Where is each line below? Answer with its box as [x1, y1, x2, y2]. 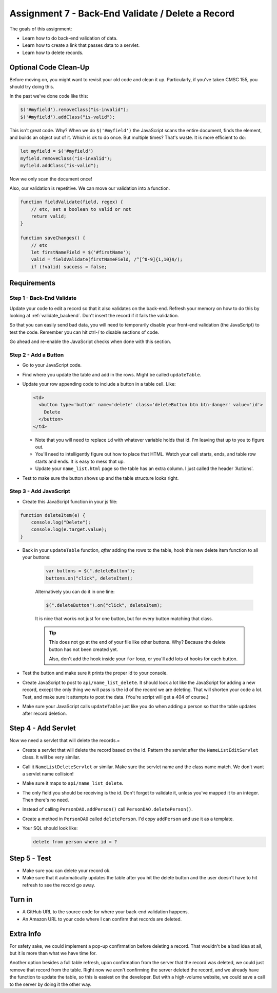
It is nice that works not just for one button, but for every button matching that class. [35, 615, 213, 622]
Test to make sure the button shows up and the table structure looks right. [22, 475, 179, 481]
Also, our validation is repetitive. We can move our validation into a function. [9, 185, 170, 191]
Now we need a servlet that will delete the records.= [9, 737, 120, 744]
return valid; [31, 213, 67, 220]
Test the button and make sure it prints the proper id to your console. [22, 670, 168, 676]
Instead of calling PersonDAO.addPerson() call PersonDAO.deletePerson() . [22, 806, 193, 813]
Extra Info [9, 929, 42, 938]
